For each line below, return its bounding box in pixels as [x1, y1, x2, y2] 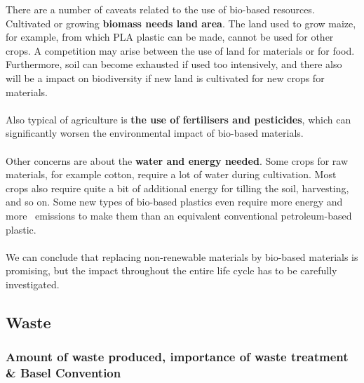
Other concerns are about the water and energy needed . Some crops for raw [6, 153, 349, 168]
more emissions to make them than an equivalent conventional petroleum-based [6, 208, 352, 222]
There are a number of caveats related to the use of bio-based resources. [6, 2, 315, 16]
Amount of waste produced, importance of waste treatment [6, 348, 349, 365]
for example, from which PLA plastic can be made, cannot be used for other [6, 29, 334, 44]
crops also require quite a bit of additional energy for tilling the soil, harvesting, [6, 180, 349, 195]
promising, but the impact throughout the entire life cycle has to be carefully [6, 263, 337, 278]
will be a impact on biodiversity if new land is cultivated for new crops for [6, 70, 325, 85]
